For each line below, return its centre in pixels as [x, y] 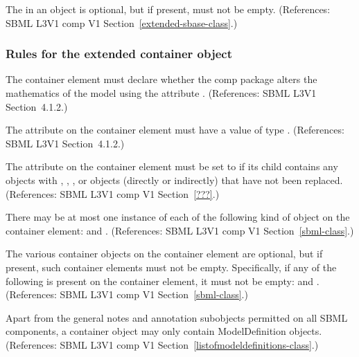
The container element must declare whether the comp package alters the [161, 79]
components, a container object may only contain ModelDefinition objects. [164, 331]
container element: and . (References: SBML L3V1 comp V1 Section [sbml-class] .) [180, 230]
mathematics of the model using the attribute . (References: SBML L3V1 [161, 93]
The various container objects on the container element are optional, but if [164, 254]
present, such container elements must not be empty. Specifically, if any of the [171, 267]
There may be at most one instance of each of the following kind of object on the [178, 217]
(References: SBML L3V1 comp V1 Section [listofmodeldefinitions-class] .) [162, 344]
